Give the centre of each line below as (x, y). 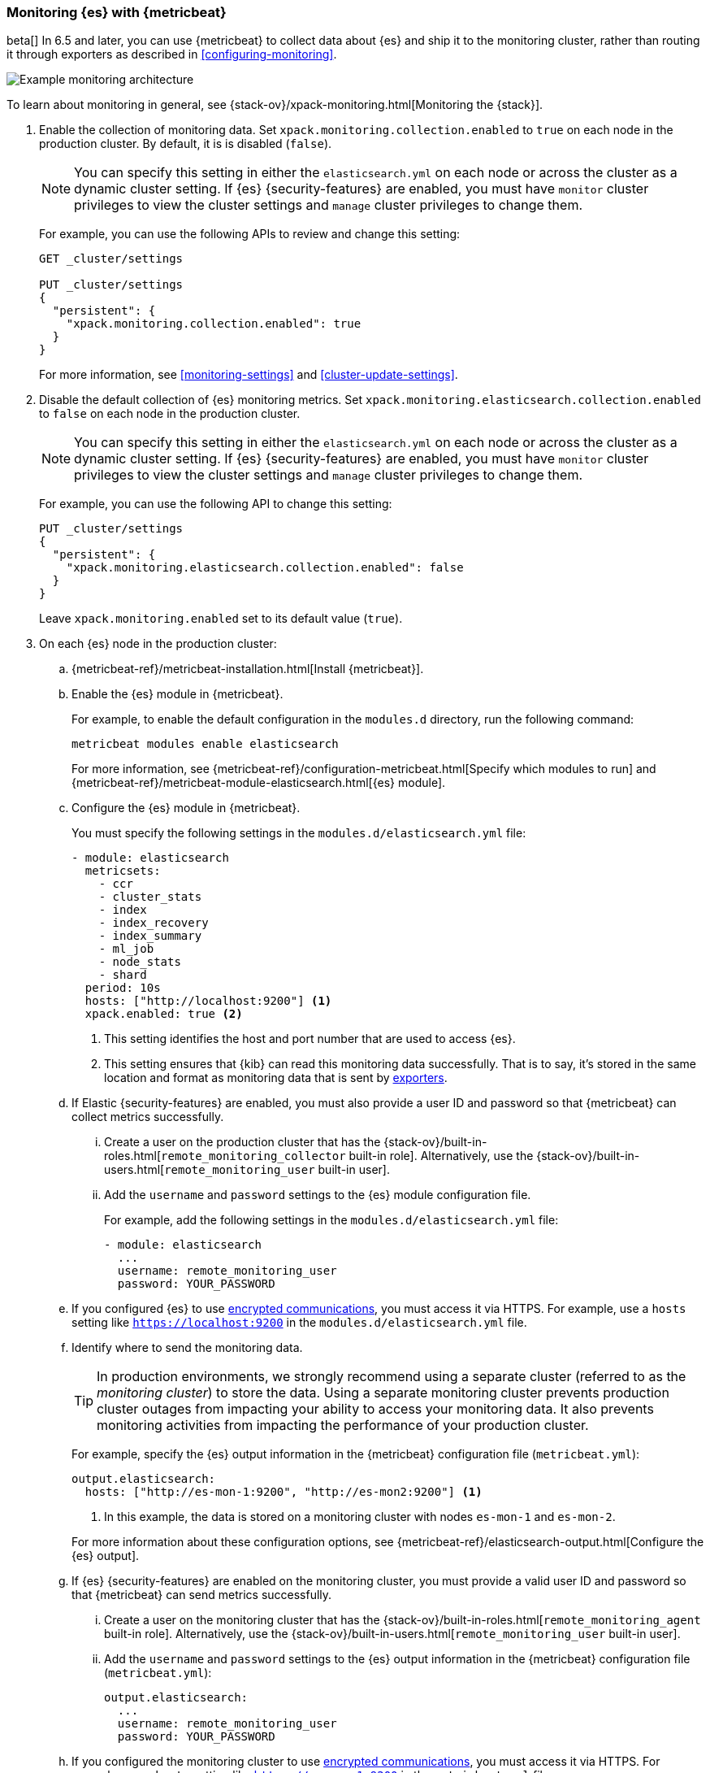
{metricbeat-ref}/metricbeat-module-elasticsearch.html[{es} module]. (259, 783)
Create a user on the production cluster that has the (242, 1142)
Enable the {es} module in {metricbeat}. (177, 694)
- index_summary (150, 936)
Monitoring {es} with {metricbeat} (117, 12)
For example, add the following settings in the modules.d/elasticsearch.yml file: (331, 1220)
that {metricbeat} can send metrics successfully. (202, 1595)
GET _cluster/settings (111, 259)
